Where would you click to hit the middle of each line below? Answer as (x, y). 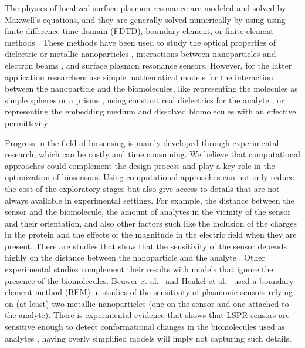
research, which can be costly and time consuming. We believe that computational (152, 154)
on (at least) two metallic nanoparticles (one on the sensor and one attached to (147, 303)
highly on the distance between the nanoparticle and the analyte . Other (135, 257)
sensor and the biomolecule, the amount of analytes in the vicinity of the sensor (148, 212)
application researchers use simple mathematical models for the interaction (139, 77)
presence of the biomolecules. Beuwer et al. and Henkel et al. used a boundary (149, 280)
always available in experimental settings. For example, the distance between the (150, 200)
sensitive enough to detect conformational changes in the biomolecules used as (145, 327)
